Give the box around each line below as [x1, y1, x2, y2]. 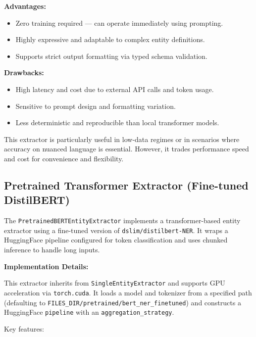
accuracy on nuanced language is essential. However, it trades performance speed [4, 144, 249, 154]
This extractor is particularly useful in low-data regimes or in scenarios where [4, 134, 240, 144]
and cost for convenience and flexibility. [4, 153, 124, 163]
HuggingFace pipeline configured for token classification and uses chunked [4, 235, 228, 245]
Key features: [4, 323, 45, 334]
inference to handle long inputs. [4, 244, 100, 255]
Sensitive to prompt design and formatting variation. [15, 100, 176, 111]
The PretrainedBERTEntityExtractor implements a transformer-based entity [4, 215, 241, 226]
